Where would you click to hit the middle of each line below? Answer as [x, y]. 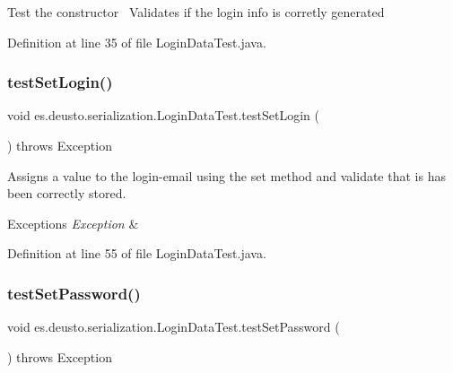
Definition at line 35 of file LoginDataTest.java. [137, 42]
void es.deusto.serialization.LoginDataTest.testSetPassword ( [174, 327]
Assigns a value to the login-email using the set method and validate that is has [226, 175]
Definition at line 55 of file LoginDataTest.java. [137, 253]
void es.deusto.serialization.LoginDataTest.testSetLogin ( [163, 115]
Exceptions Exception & [73, 223]
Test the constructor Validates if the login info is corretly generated [196, 12]
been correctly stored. [67, 193]
